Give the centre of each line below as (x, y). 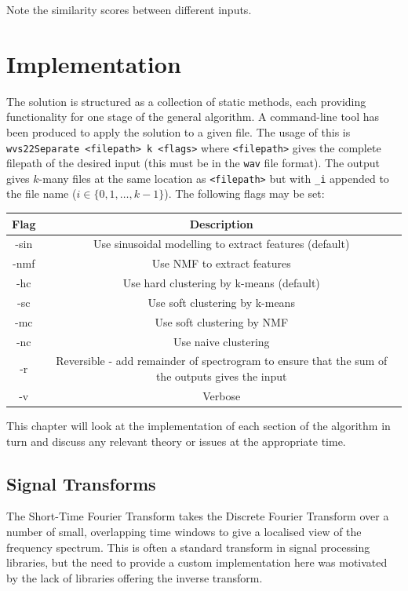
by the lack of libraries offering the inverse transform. (135, 577)
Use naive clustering (221, 341)
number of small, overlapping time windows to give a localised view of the (184, 531)
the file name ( (42, 193)
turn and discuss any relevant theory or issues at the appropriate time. (176, 441)
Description (221, 223)
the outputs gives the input (221, 376)
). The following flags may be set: (244, 193)
